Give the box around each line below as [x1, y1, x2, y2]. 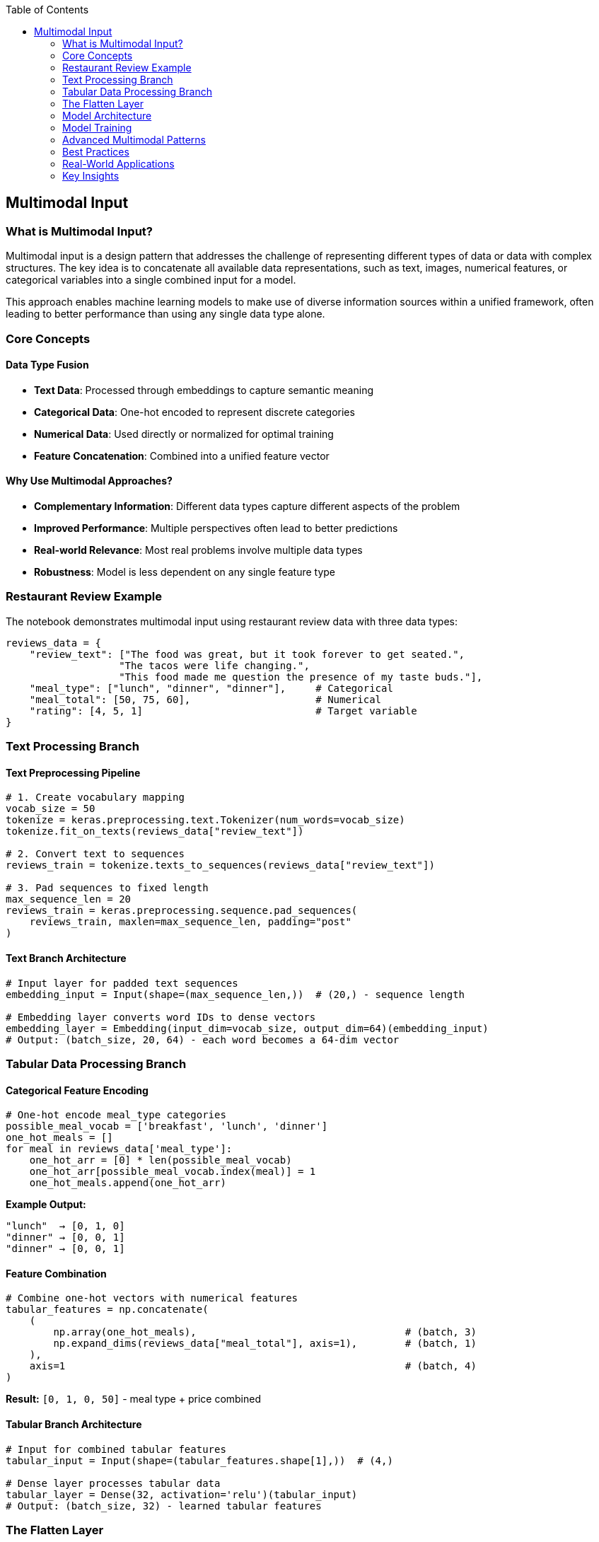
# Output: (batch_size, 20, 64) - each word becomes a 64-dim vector [6, 1033, 400, 1045]
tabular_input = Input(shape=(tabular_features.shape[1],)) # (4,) [6, 1454, 393, 1466]
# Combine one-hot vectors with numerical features [6, 1292, 298, 1304]
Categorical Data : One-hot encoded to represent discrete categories [34, 405, 355, 418]
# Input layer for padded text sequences [6, 977, 238, 989]
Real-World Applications [62, 158, 175, 170]
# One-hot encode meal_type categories [6, 1109, 226, 1121]
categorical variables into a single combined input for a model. [6, 274, 296, 286]
